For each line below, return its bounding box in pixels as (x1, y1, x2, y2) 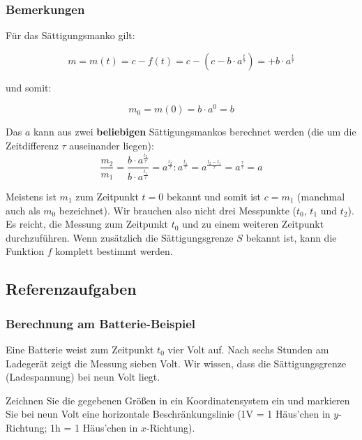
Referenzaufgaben (6, 278, 137, 300)
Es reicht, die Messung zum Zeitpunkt (6, 217, 169, 231)
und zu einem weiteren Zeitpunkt (182, 217, 324, 231)
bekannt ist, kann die (246, 230, 337, 244)
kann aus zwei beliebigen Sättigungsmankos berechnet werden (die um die (33, 124, 356, 139)
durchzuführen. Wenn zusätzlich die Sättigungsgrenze (6, 230, 234, 244)
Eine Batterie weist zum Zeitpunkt (6, 342, 154, 356)
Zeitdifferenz (6, 138, 59, 153)
